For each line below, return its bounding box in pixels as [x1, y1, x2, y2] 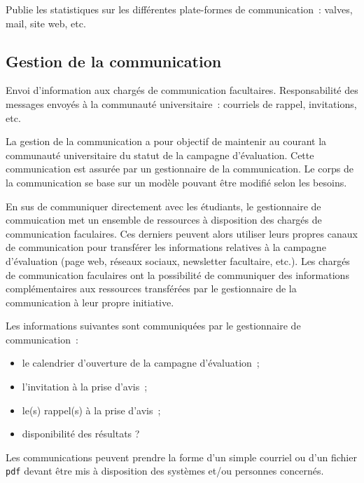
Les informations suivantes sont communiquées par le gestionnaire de [6, 318, 301, 333]
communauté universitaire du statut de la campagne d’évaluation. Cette [6, 147, 314, 162]
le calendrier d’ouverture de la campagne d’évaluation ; [22, 355, 260, 370]
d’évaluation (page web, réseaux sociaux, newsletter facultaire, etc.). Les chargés [6, 253, 350, 268]
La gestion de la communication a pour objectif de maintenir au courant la [6, 134, 327, 149]
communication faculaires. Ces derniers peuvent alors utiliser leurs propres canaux [6, 226, 358, 240]
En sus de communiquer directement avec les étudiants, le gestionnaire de [6, 198, 321, 213]
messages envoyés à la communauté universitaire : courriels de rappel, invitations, [6, 96, 357, 111]
